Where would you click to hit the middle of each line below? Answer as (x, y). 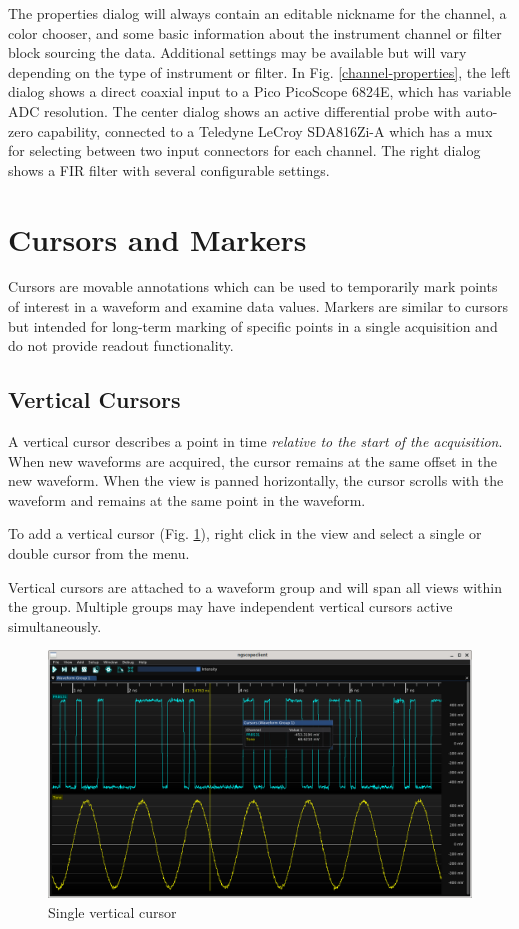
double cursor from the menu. (99, 553)
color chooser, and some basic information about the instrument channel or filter (255, 32)
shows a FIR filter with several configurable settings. (169, 169)
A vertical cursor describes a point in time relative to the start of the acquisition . (255, 441)
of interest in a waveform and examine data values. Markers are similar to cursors (258, 306)
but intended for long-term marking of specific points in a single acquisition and (253, 325)
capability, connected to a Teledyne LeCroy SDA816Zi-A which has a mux (265, 130)
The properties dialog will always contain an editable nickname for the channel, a (257, 13)
